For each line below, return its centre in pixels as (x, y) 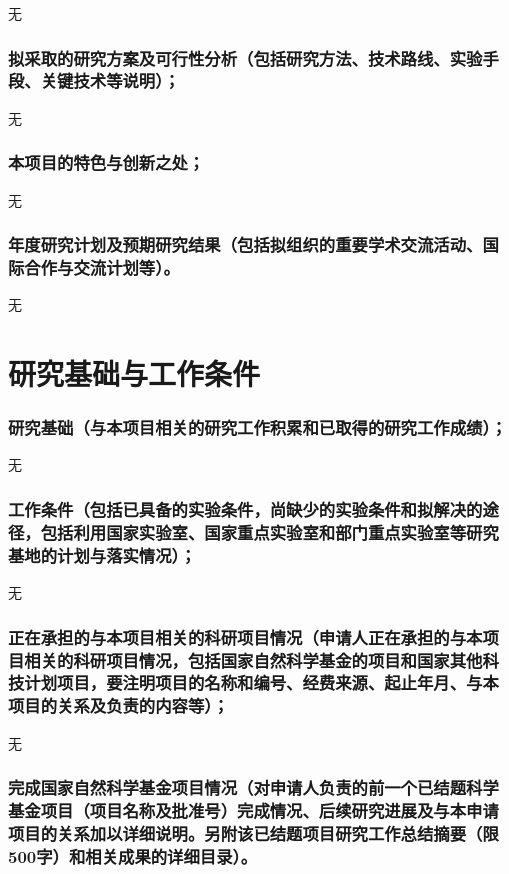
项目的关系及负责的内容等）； (118, 705)
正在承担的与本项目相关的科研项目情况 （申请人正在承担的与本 (245, 636)
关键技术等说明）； (110, 80)
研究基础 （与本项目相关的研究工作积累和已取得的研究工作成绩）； (257, 427)
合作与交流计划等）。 (102, 266)
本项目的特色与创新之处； (106, 162)
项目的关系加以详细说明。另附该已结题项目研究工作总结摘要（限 (253, 833)
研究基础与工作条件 (134, 373)
